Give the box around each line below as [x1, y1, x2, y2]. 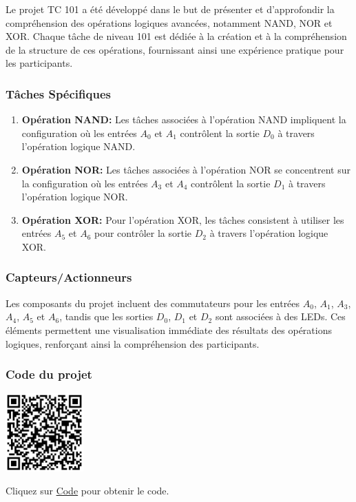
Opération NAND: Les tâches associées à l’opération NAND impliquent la [21, 112, 346, 127]
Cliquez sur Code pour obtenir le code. [6, 483, 169, 498]
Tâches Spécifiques [6, 85, 111, 102]
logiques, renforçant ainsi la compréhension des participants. [6, 336, 260, 351]
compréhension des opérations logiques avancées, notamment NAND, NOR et [6, 15, 333, 30]
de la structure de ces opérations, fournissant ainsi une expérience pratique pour [6, 42, 344, 56]
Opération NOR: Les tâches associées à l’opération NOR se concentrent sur [21, 162, 350, 176]
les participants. [6, 56, 73, 70]
